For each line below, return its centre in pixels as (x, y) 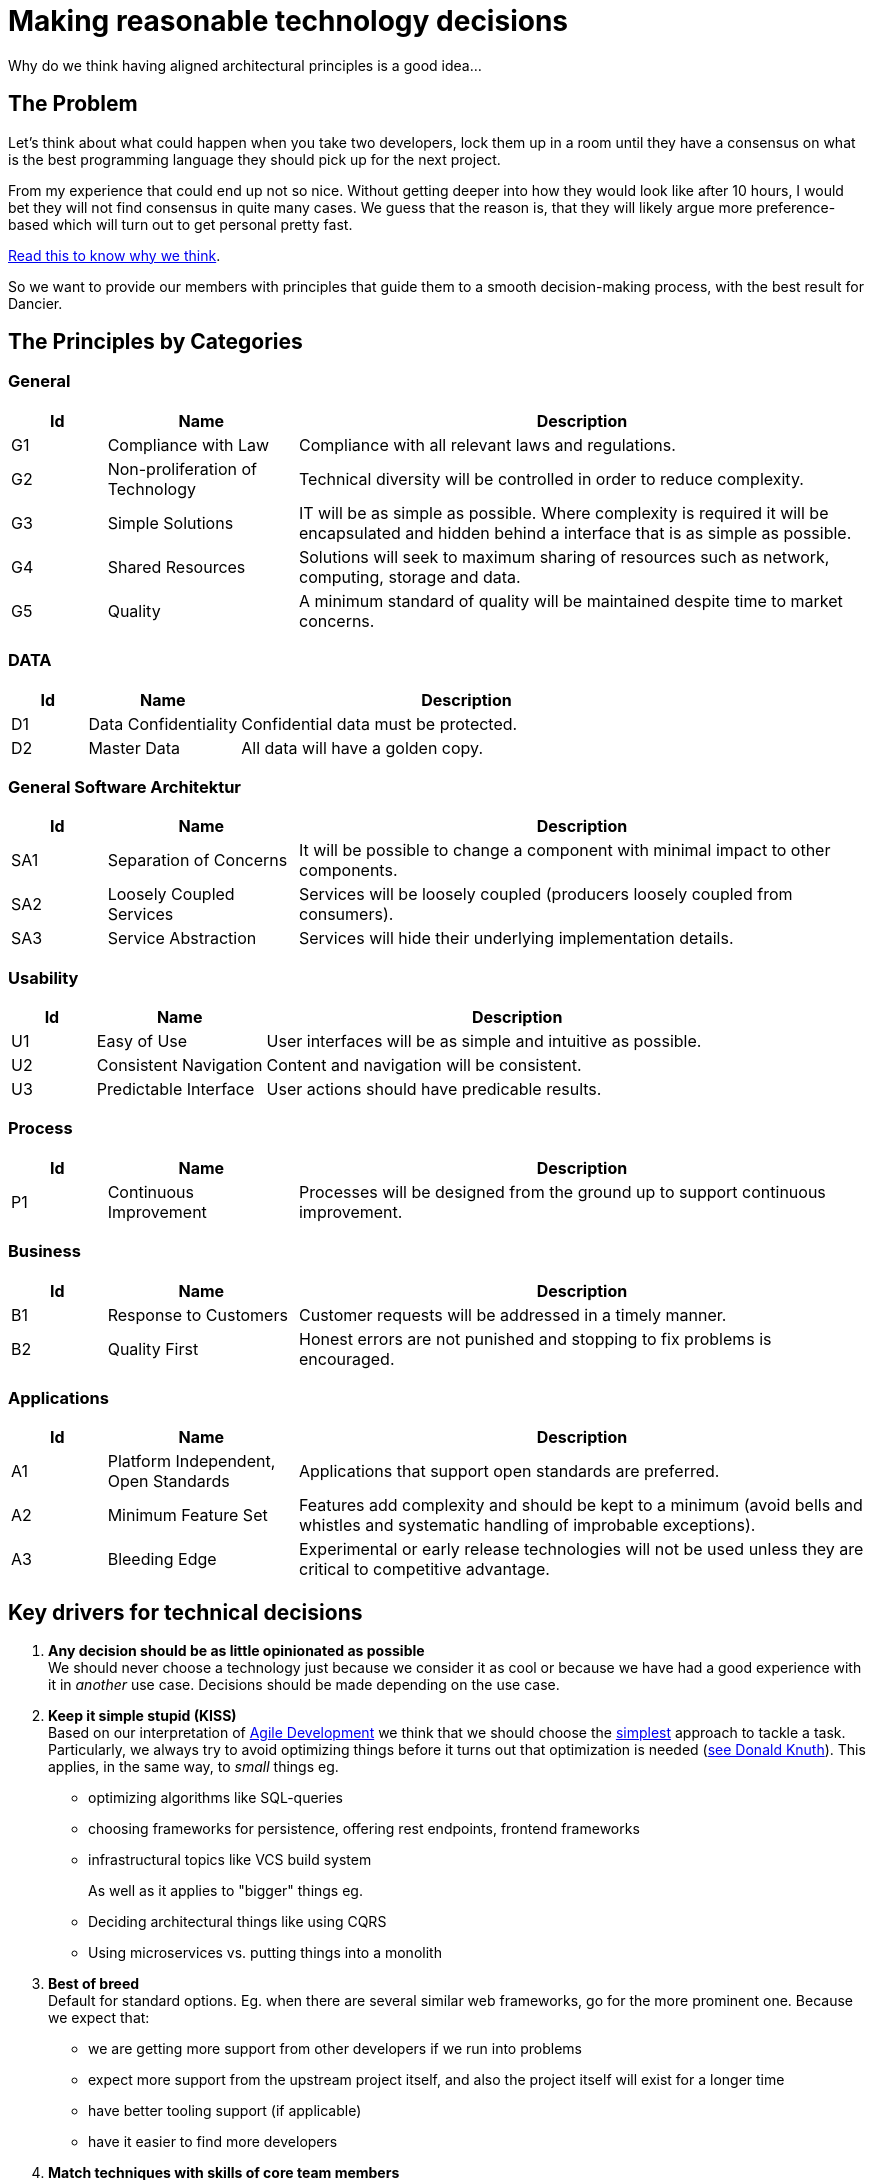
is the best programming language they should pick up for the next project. (254, 159)
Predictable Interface (175, 1089)
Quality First (153, 1348)
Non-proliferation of (182, 468)
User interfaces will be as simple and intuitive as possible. (484, 1041)
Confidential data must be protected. (379, 723)
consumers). (346, 914)
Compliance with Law (188, 444)
